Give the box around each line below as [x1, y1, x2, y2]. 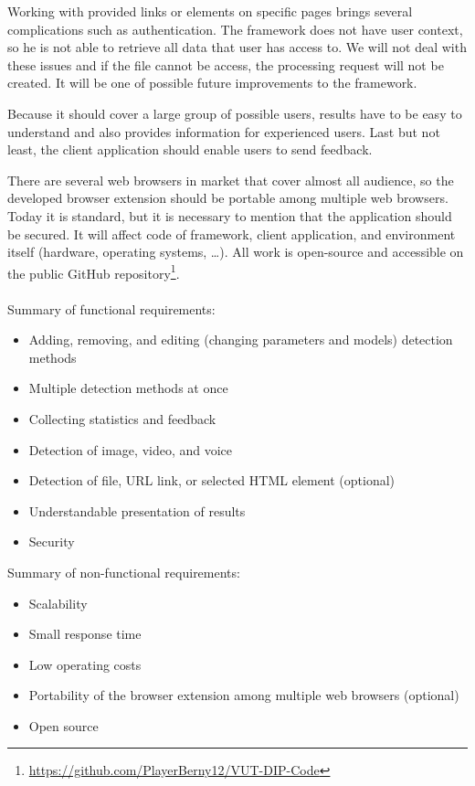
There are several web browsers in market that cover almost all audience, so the [7, 170, 454, 189]
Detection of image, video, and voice [28, 440, 233, 459]
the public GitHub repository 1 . [7, 260, 180, 282]
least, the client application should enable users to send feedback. [7, 140, 373, 159]
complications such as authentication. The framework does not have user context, [7, 19, 463, 38]
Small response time [28, 624, 142, 643]
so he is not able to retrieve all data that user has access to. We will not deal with [7, 37, 467, 57]
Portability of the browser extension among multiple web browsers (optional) [28, 685, 459, 705]
